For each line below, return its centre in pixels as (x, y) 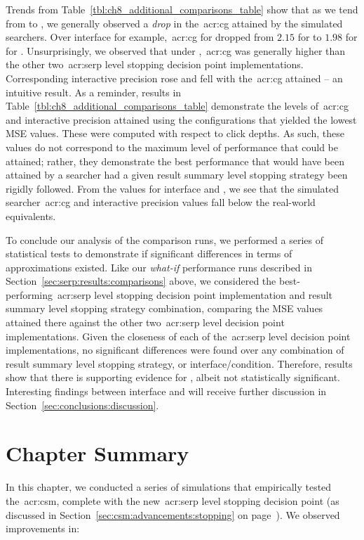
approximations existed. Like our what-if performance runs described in (159, 267)
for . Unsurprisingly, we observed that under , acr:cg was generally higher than (176, 50)
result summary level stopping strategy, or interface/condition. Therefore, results (179, 363)
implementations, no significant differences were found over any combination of (175, 350)
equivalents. (31, 216)
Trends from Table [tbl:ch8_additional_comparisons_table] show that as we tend (182, 9)
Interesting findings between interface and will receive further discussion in (166, 391)
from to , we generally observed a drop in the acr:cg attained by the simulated (174, 23)
